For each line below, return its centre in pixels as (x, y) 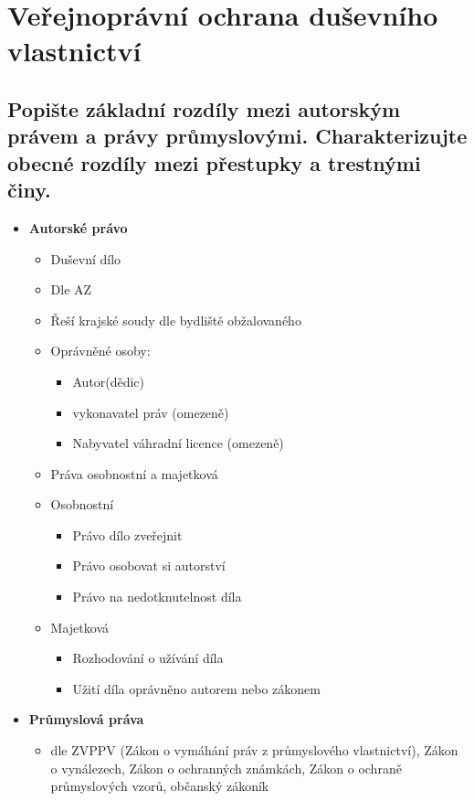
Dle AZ (71, 289)
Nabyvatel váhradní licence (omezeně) (178, 443)
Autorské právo (78, 227)
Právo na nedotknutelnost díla (157, 597)
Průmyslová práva (86, 719)
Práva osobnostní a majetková (134, 473)
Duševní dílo (86, 258)
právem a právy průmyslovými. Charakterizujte (237, 136)
